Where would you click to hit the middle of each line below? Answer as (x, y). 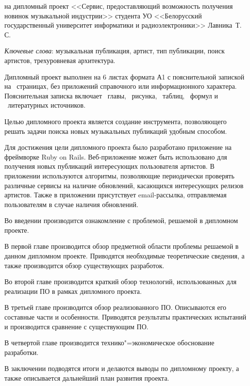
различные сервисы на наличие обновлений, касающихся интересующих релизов (124, 185)
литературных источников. (47, 105)
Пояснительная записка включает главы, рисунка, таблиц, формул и (111, 95)
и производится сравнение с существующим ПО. (76, 326)
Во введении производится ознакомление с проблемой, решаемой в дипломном (121, 220)
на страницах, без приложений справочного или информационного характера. (121, 86)
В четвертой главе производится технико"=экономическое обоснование (109, 343)
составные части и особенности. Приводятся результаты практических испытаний (125, 317)
